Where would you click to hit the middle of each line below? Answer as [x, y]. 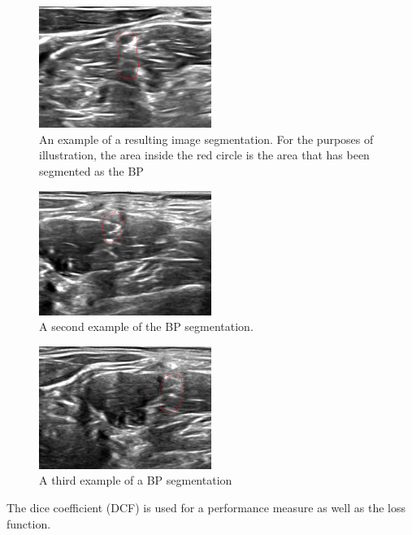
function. [29, 523]
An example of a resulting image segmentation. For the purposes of [206, 139]
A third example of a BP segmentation [136, 480]
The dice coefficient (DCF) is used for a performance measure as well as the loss [206, 507]
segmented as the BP [91, 171]
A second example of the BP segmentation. [146, 326]
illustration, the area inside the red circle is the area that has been [204, 155]
